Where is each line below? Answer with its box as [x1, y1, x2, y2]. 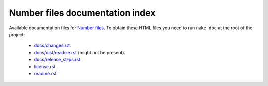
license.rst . [34, 63, 57, 69]
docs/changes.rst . [34, 43, 71, 49]
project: [9, 31, 25, 37]
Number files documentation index [9, 7, 156, 18]
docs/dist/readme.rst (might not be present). [34, 49, 126, 55]
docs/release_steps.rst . [34, 57, 82, 63]
